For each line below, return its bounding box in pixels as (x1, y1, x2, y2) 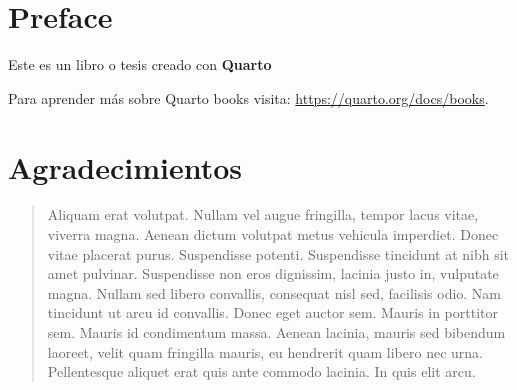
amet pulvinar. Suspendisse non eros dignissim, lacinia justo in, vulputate (47, 263, 499, 284)
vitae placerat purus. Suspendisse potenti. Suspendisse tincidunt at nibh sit (47, 243, 509, 264)
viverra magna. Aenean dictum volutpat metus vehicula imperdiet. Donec (47, 224, 499, 245)
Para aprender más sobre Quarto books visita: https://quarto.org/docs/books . (8, 87, 489, 108)
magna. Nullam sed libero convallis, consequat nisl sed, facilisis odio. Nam (47, 282, 502, 303)
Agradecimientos (8, 146, 243, 187)
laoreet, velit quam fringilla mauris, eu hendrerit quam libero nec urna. (47, 341, 483, 362)
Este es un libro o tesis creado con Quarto (8, 54, 272, 75)
